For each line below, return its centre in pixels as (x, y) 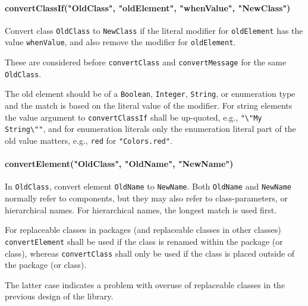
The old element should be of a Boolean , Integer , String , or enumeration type (150, 94)
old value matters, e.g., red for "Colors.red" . (89, 140)
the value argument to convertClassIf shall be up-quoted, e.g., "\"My (133, 117)
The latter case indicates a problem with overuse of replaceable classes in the (145, 284)
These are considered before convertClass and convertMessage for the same (146, 62)
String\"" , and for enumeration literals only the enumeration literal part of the (150, 129)
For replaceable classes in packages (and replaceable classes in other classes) (143, 230)
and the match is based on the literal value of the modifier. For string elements (149, 105)
